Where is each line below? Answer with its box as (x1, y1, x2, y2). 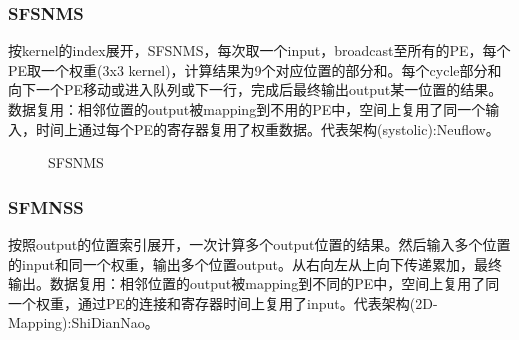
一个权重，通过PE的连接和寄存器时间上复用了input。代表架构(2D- (8, 292, 438, 313)
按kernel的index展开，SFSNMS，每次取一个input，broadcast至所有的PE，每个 (8, 40, 511, 61)
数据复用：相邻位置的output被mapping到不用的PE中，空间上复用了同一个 (8, 99, 486, 119)
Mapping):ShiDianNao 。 (8, 312, 159, 333)
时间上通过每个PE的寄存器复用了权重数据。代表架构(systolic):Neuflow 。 (35, 118, 500, 139)
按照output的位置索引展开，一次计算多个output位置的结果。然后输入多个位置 (8, 234, 511, 254)
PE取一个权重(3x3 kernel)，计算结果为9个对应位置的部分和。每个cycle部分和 (8, 59, 502, 80)
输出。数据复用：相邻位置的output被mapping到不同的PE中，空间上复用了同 (8, 273, 500, 294)
